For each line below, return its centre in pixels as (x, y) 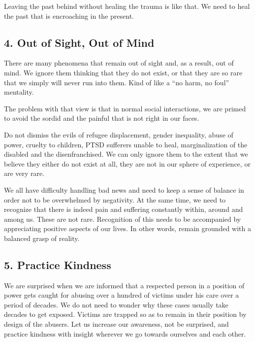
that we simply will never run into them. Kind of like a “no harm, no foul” (117, 82)
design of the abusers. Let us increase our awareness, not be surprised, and (116, 324)
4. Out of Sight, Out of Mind (79, 42)
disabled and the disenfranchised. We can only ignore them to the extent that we (126, 154)
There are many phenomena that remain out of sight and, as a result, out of (119, 63)
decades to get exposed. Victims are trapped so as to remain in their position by (125, 314)
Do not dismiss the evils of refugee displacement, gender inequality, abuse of (119, 134)
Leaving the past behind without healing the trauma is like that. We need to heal (127, 6)
